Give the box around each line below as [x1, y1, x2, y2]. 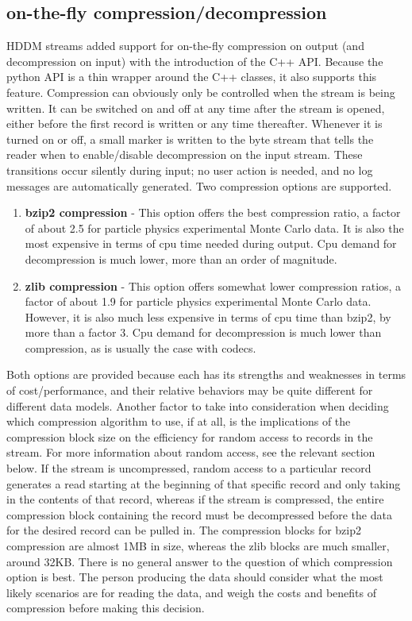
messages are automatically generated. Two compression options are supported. [6, 177, 392, 194]
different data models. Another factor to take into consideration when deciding [6, 397, 389, 414]
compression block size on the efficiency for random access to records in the [6, 428, 373, 445]
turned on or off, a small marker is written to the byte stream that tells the [6, 130, 374, 147]
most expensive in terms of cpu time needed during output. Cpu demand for [25, 235, 397, 252]
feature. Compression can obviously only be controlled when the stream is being [6, 83, 395, 100]
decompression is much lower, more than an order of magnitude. [25, 250, 337, 267]
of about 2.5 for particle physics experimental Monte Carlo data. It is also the [25, 219, 404, 236]
